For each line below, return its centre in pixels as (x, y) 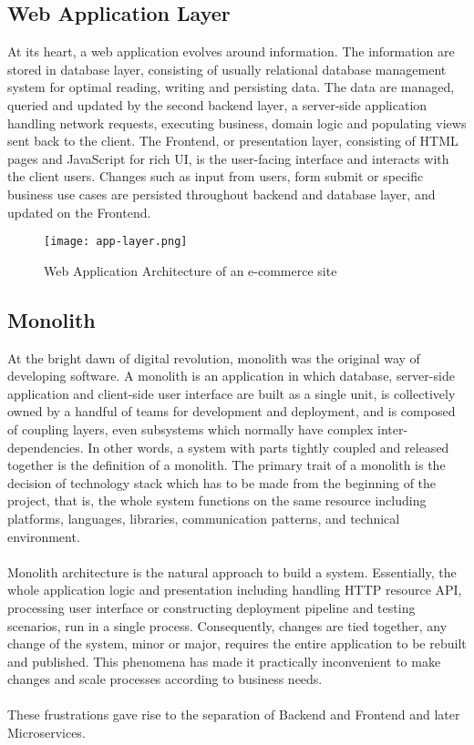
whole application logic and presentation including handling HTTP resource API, (235, 590)
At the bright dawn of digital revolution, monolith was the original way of (214, 357)
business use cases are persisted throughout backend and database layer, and (222, 194)
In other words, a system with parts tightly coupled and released (268, 447)
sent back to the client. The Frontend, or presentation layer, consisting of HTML (233, 141)
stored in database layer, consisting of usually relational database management (227, 69)
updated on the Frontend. (79, 212)
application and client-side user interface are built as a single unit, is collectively (232, 393)
